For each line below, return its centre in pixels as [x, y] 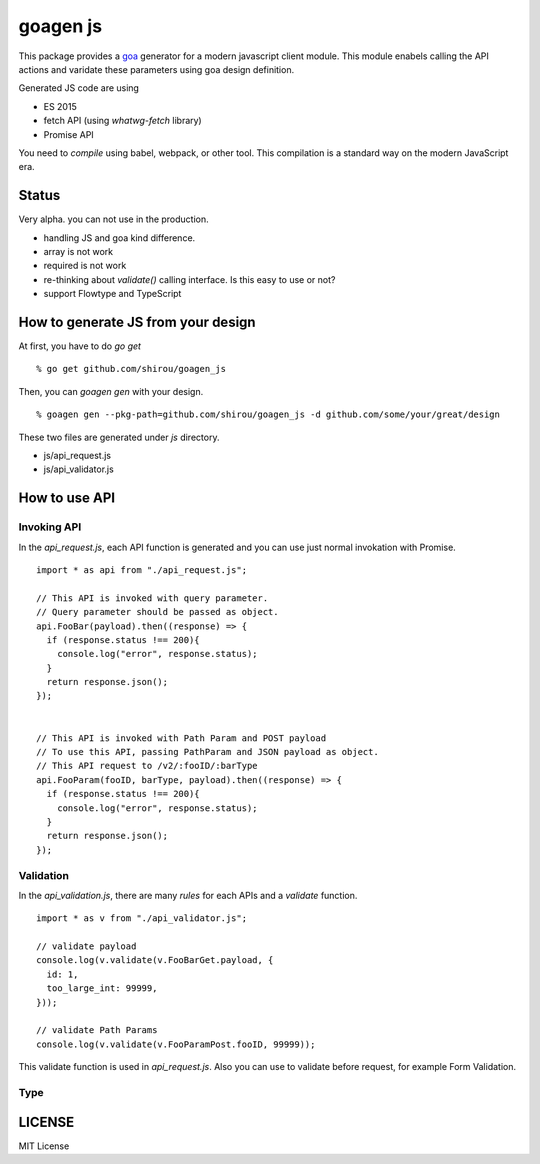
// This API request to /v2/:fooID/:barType [147, 766]
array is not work [78, 251]
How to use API [66, 498]
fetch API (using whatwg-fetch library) [122, 121]
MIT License [44, 1146]
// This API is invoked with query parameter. [152, 598]
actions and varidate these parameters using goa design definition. [156, 69]
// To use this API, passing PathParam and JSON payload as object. [207, 752]
